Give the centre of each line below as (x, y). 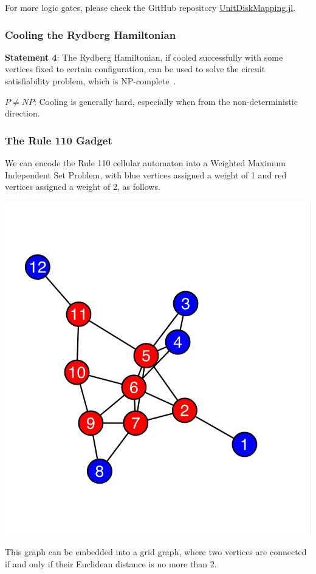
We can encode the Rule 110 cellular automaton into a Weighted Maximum (145, 163)
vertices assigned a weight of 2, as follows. (83, 187)
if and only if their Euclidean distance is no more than (106, 563)
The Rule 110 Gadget (59, 140)
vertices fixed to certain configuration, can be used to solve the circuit (135, 69)
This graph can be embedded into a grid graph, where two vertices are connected (156, 551)
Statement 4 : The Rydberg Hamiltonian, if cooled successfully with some (144, 57)
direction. (22, 113)
